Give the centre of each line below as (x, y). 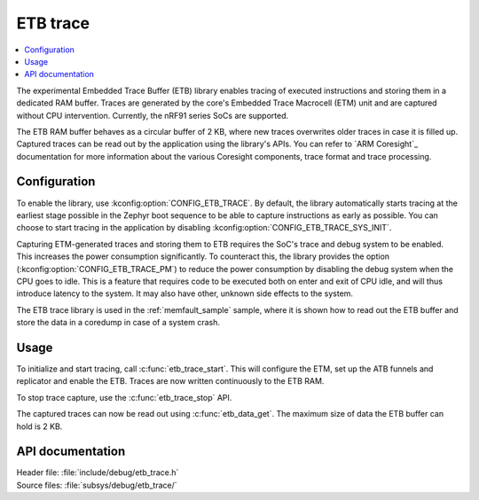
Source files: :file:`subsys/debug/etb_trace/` (97, 485)
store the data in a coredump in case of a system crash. (118, 323)
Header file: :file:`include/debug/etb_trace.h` (98, 473)
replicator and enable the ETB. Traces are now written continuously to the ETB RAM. (170, 381)
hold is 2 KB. (39, 426)
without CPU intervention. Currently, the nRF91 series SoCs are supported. (153, 115)
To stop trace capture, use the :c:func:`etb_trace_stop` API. (124, 397)
